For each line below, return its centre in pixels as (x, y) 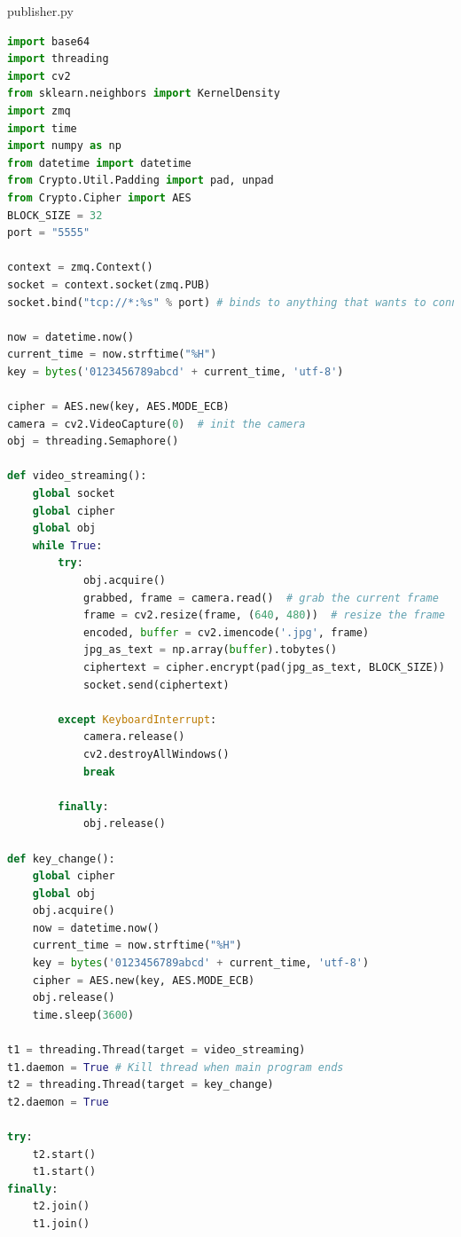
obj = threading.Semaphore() (93, 441)
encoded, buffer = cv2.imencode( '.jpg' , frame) (226, 632)
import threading (58, 59)
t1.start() (64, 1172)
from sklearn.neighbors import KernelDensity (144, 94)
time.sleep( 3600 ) (83, 1015)
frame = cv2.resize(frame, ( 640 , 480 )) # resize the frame (264, 615)
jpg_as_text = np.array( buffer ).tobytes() (210, 650)
